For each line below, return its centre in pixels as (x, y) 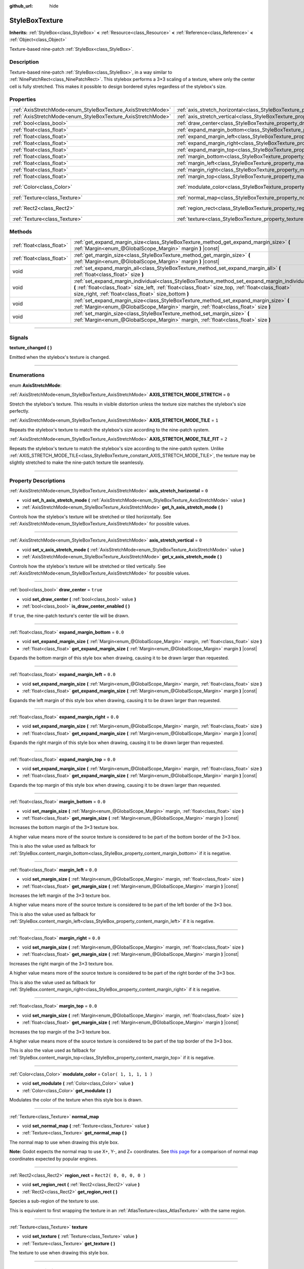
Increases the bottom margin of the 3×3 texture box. (64, 827)
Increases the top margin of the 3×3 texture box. (60, 1032)
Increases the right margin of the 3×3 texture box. (62, 963)
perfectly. (20, 411)
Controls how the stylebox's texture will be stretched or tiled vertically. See (88, 566)
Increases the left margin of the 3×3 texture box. (60, 895)
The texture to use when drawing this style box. (59, 1253)
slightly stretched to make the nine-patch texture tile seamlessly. (77, 462)
